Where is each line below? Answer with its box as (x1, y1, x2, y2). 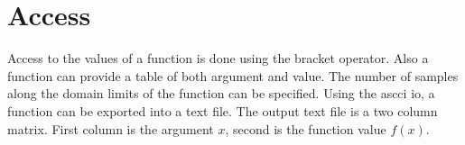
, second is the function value (225, 119, 386, 138)
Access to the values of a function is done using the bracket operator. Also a (7, 49, 429, 68)
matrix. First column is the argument (7, 119, 214, 138)
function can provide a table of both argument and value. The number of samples (7, 66, 459, 85)
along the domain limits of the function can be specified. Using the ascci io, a (7, 84, 435, 103)
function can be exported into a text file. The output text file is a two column (7, 101, 438, 120)
